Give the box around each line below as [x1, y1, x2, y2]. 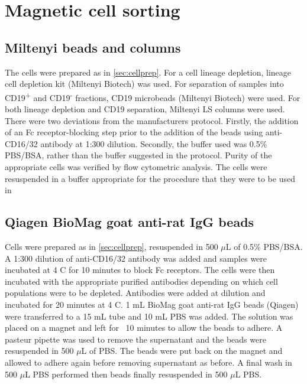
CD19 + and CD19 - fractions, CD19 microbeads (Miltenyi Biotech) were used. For [5, 89, 300, 103]
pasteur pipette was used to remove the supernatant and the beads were [5, 333, 266, 345]
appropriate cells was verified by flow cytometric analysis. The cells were [5, 160, 267, 173]
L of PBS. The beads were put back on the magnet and [81, 344, 283, 357]
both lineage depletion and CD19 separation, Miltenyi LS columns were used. [5, 103, 285, 115]
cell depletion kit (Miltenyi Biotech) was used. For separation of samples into [5, 77, 284, 90]
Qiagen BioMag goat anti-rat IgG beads [5, 213, 254, 231]
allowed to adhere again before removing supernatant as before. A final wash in [5, 356, 292, 368]
